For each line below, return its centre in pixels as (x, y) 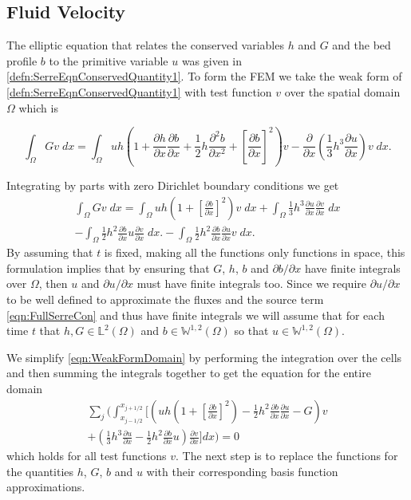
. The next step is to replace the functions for (287, 456)
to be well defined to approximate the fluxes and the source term (165, 299)
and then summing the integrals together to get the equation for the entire (189, 373)
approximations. (46, 487)
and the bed (362, 45)
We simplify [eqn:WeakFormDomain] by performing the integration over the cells (204, 357)
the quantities (40, 471)
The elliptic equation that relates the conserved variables (145, 45)
